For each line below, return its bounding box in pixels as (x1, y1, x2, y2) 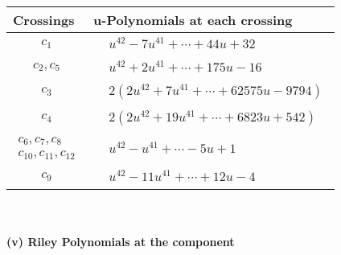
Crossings (13, 10, 75, 29)
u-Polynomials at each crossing (93, 10, 293, 29)
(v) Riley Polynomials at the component (6, 232, 235, 249)
